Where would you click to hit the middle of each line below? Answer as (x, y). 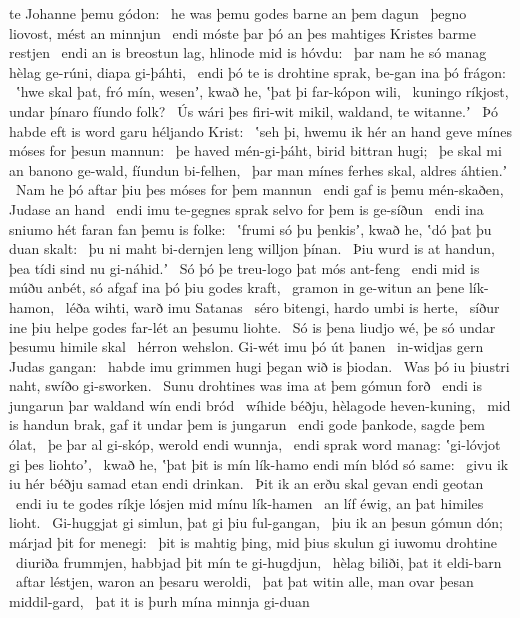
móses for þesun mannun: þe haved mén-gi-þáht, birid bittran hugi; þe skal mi (255, 150)
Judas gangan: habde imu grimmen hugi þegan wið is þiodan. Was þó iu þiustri (259, 365)
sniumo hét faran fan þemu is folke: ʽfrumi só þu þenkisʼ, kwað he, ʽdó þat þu (250, 228)
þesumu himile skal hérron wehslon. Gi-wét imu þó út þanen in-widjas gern (246, 346)
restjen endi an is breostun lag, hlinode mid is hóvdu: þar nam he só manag (248, 52)
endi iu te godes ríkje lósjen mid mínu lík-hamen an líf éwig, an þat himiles (249, 502)
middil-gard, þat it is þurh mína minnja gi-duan (159, 600)
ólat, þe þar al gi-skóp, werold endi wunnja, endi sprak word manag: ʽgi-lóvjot (255, 444)
